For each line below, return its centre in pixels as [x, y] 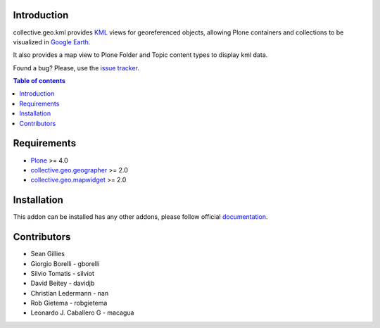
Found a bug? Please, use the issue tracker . [76, 68]
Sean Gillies [47, 254]
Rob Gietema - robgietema [69, 303]
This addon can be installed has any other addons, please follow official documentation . [140, 217]
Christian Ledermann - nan [70, 293]
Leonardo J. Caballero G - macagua [82, 313]
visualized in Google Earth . [52, 42]
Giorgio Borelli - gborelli [65, 263]
